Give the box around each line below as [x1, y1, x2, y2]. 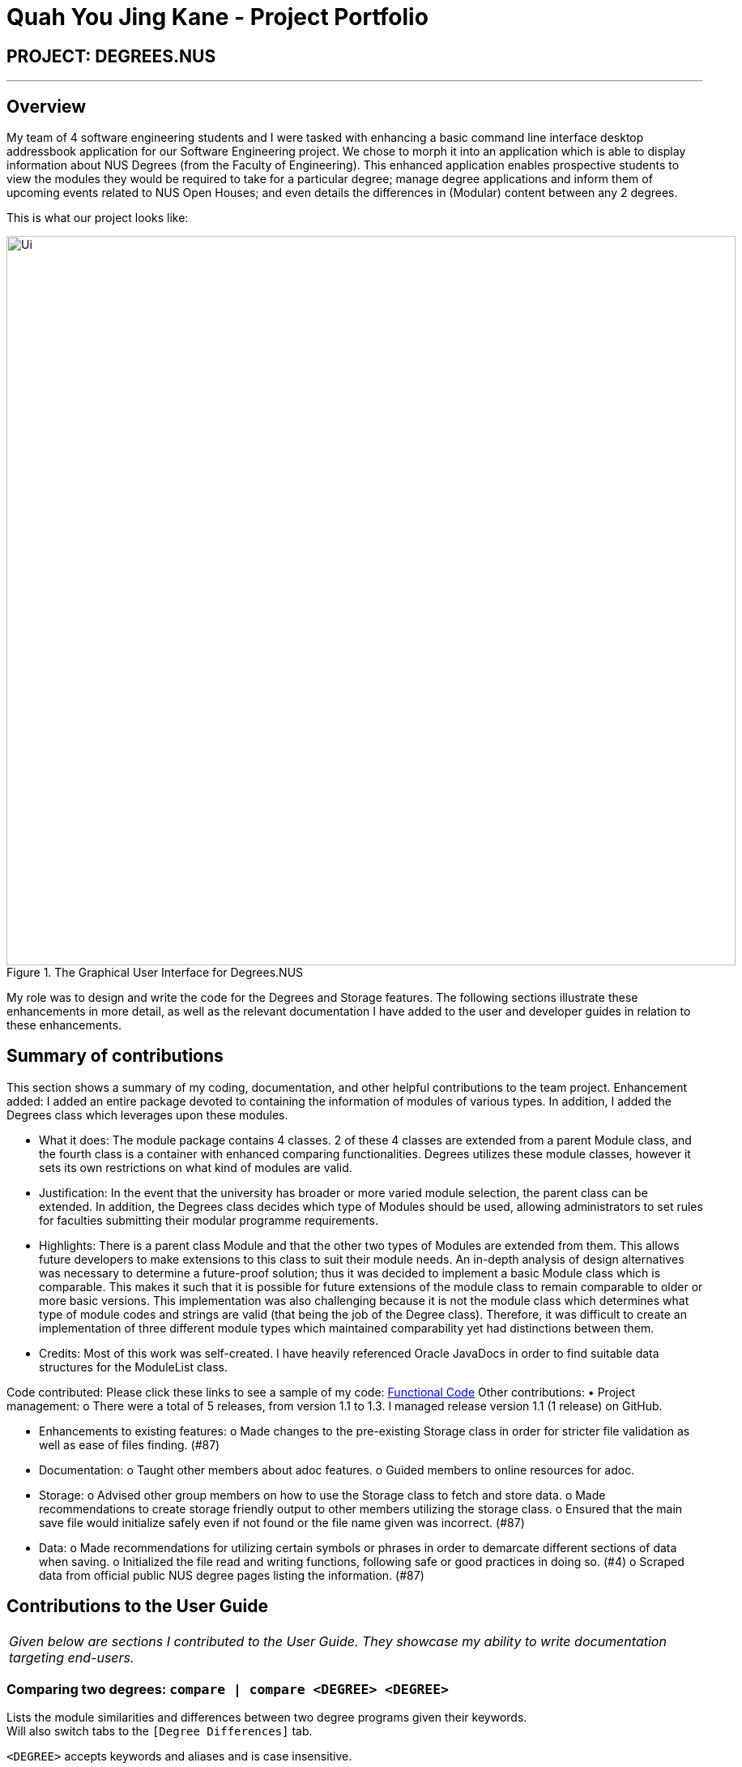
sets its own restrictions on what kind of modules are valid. [39, 1160, 352, 1174]
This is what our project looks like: [6, 211, 189, 225]
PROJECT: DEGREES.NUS [6, 45, 216, 66]
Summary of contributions [6, 1046, 224, 1067]
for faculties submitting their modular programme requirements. [39, 1213, 378, 1227]
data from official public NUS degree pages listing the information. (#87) [39, 1568, 424, 1582]
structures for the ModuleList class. [39, 1359, 228, 1374]
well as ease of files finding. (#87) [39, 1437, 220, 1452]
